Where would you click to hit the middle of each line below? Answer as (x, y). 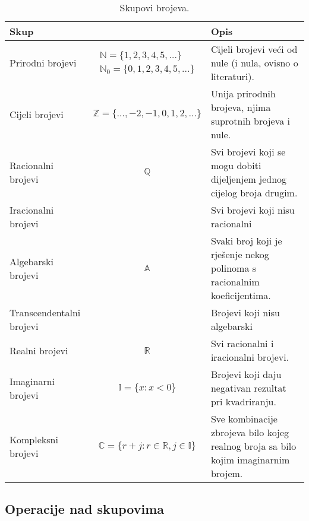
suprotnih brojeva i (250, 121)
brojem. (227, 473)
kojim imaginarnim (250, 460)
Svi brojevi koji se (248, 152)
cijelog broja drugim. (254, 193)
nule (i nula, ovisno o (254, 63)
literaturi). (232, 76)
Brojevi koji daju (246, 374)
